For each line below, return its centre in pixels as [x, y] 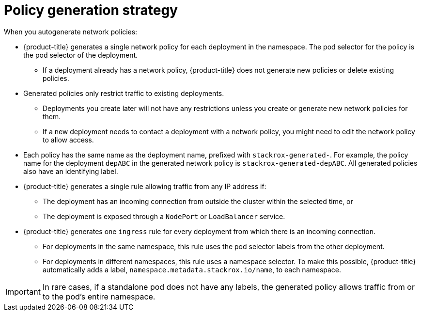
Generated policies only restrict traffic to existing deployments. [124, 93]
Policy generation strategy [91, 10]
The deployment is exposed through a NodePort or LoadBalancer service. [164, 216]
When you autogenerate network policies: [71, 31]
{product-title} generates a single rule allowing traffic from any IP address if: [145, 186]
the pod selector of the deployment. [81, 55]
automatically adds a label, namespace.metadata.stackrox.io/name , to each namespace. [192, 269]
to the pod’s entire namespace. [99, 296]
